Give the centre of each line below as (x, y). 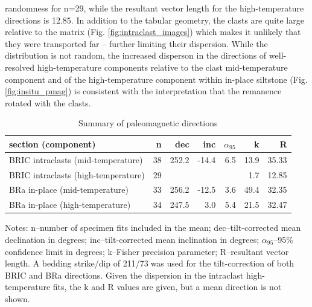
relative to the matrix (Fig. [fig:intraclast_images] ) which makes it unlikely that (153, 32)
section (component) (53, 144)
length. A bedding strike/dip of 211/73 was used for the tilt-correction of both (150, 263)
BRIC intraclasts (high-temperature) (77, 174)
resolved (20, 67)
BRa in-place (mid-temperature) (69, 189)
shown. (18, 298)
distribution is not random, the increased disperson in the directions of (136, 55)
